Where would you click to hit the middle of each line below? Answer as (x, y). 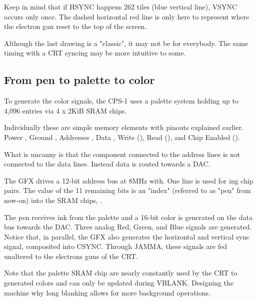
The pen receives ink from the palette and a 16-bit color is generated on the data (128, 217)
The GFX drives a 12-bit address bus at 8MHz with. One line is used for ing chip (129, 180)
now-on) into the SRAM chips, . (53, 200)
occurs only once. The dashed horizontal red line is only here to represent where (127, 16)
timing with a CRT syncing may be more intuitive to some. (95, 53)
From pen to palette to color (79, 80)
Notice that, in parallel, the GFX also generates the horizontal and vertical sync (127, 236)
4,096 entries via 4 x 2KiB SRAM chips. (65, 110)
